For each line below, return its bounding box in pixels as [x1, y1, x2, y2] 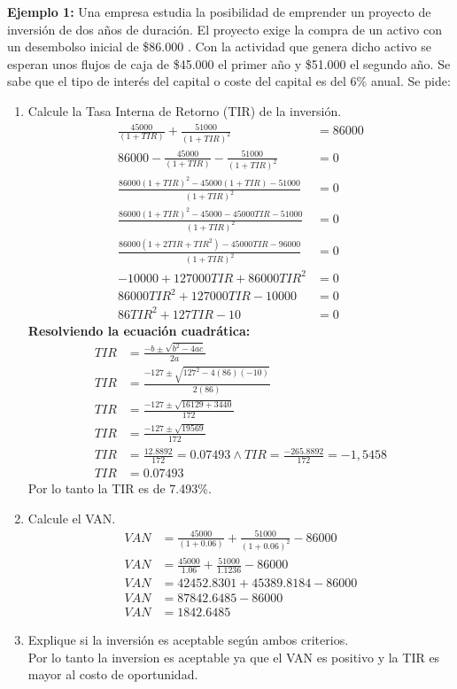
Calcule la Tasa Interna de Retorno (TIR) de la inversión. [27, 101, 342, 120]
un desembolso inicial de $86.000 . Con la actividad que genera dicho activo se [7, 37, 431, 56]
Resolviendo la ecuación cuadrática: [27, 321, 251, 339]
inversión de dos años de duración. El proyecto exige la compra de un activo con [7, 19, 442, 38]
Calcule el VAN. [27, 508, 116, 527]
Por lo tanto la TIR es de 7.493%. [27, 479, 212, 498]
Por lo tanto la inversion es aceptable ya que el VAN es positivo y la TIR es [27, 647, 440, 666]
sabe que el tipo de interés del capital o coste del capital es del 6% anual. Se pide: [7, 72, 451, 90]
